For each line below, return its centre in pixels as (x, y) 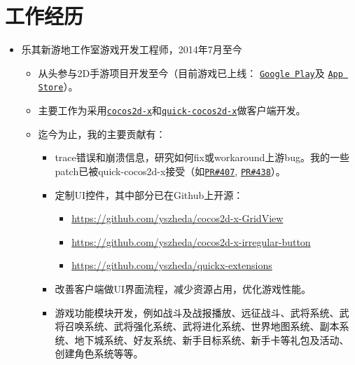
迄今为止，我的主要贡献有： (102, 133)
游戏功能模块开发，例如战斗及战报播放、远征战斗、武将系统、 (197, 312)
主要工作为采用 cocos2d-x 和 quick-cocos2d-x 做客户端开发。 (172, 110)
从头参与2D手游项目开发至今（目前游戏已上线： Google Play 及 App (190, 73)
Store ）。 (58, 87)
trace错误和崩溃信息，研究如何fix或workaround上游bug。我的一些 (202, 157)
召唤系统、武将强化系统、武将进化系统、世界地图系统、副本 (202, 326)
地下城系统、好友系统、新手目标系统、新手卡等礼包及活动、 (212, 339)
